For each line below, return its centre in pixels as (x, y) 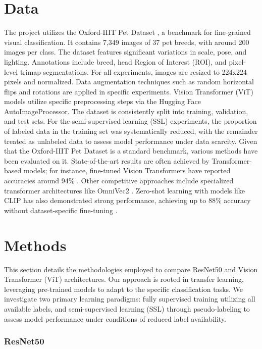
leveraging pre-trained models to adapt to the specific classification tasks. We (124, 289)
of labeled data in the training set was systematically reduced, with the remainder (131, 131)
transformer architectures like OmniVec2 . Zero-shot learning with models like (124, 190)
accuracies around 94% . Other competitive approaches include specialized (119, 181)
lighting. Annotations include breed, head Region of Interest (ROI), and (115, 61)
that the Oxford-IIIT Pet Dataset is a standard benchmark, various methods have (131, 151)
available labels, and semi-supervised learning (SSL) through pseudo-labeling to (127, 308)
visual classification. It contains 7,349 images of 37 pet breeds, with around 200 (127, 42)
